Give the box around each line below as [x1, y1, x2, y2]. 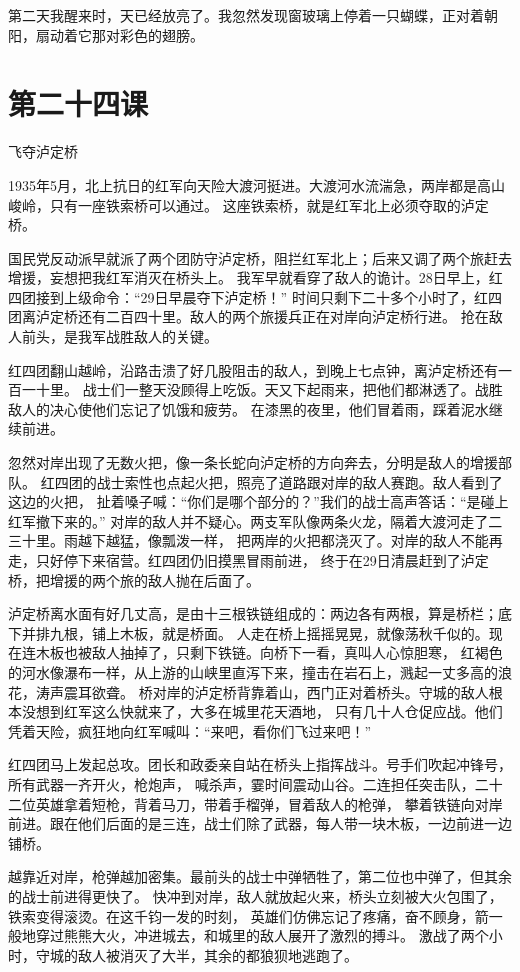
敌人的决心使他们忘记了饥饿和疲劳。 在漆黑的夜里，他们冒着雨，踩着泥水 [8, 398, 489, 419]
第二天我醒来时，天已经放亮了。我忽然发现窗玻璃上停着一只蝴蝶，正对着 [8, 5, 484, 25]
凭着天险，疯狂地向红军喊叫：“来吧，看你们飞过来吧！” [8, 720, 372, 741]
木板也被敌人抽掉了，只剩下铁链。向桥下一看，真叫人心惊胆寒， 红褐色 [35, 642, 503, 663]
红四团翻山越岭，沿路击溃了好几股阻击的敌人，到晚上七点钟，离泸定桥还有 [8, 359, 498, 380]
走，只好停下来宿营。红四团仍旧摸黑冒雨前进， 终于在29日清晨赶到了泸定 [8, 550, 489, 570]
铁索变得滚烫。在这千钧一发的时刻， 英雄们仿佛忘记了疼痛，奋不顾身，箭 [8, 905, 489, 926]
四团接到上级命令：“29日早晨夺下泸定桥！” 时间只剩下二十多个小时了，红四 [8, 286, 502, 307]
